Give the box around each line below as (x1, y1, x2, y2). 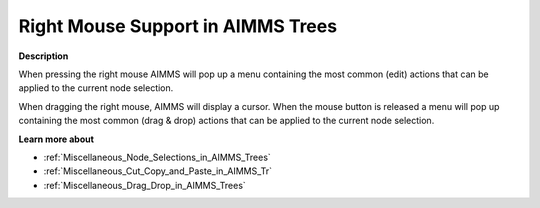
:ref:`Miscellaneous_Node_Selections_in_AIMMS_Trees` (43, 151, 272, 163)
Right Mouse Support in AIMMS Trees (18, 15, 338, 37)
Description (18, 50, 69, 62)
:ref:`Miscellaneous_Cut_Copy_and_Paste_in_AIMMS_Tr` (43, 165, 273, 177)
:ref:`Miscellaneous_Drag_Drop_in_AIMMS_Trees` (43, 179, 247, 191)
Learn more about (18, 133, 95, 145)
